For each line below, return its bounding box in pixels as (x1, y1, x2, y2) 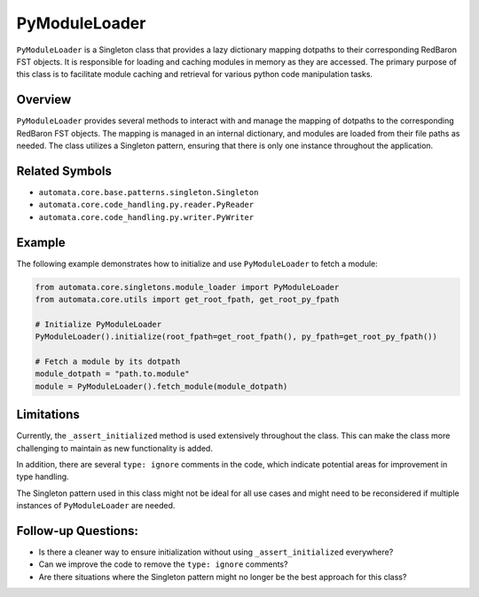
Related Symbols (16, 163, 113, 178)
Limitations (16, 407, 80, 422)
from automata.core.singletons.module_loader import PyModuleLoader (35, 282, 340, 292)
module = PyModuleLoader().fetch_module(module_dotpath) (35, 381, 288, 391)
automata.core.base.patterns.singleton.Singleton (38, 187, 259, 197)
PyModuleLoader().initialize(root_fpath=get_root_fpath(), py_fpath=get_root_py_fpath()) (35, 332, 438, 342)
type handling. (16, 471, 70, 483)
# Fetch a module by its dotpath (35, 356, 181, 366)
